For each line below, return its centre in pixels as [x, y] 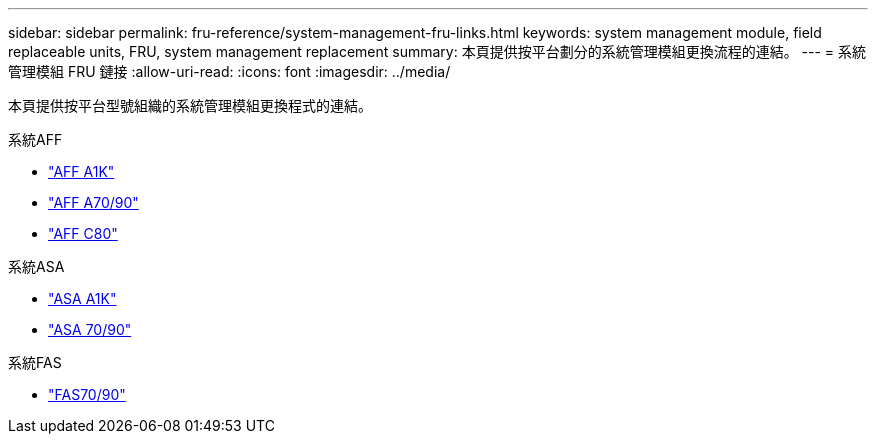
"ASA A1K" [82, 298]
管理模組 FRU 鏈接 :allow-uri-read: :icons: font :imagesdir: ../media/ [229, 71]
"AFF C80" [83, 233]
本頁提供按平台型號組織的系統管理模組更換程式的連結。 [190, 105]
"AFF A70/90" [93, 202]
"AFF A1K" [81, 171]
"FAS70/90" [87, 394]
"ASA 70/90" [90, 329]
